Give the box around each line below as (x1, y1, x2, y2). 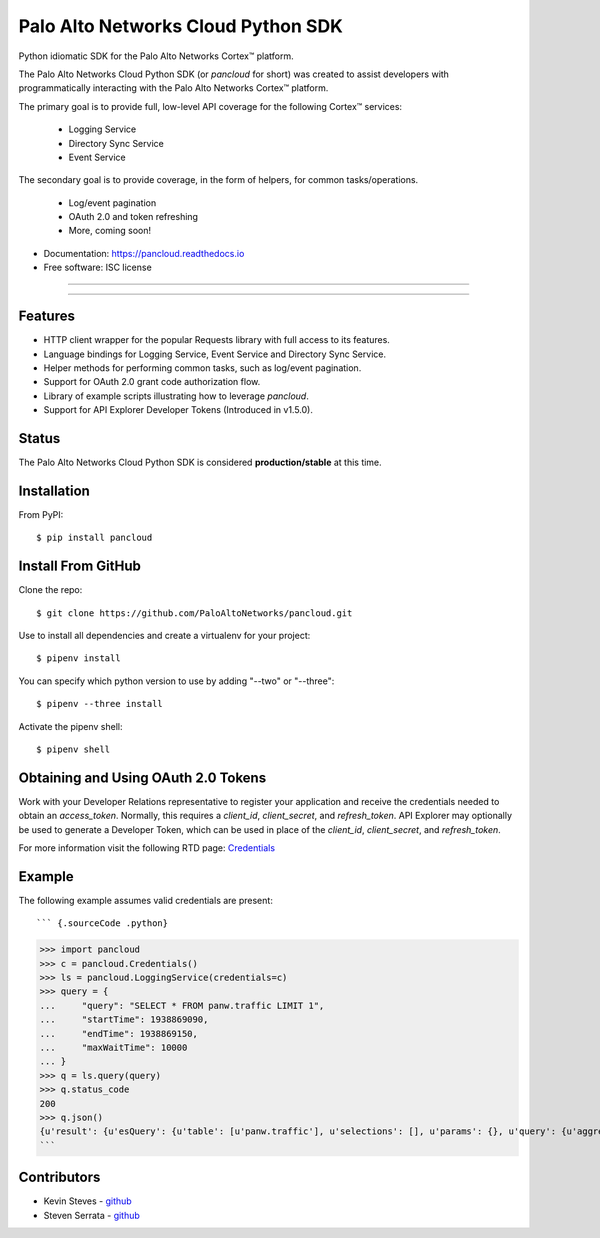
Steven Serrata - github (43, 1209, 140, 1221)
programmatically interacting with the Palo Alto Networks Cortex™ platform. (18, 82, 329, 94)
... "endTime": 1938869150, (39, 1028, 199, 1039)
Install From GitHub (18, 558, 142, 575)
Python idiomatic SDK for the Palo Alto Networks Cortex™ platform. (18, 50, 294, 62)
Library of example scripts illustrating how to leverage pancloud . (43, 390, 309, 402)
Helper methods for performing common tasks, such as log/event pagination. (43, 361, 362, 374)
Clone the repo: (18, 584, 83, 596)
